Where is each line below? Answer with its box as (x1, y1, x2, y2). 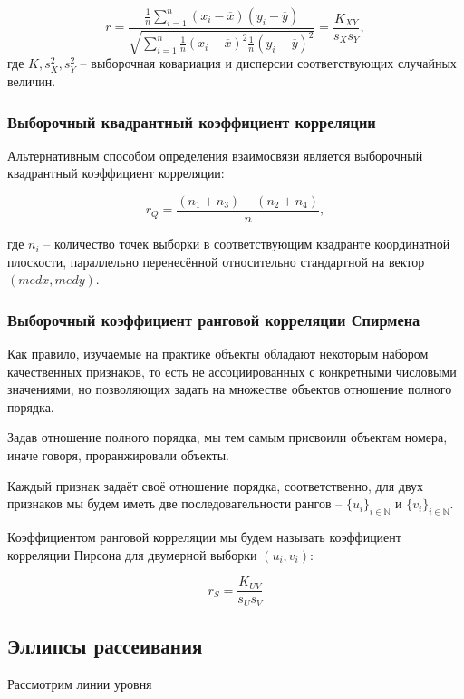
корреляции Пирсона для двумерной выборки (7, 545, 257, 564)
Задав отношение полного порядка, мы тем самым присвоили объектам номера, (7, 428, 448, 447)
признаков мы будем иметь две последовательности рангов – (7, 494, 343, 513)
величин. (7, 72, 56, 91)
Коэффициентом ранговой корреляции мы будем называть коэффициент (7, 527, 401, 546)
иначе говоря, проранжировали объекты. (7, 446, 229, 465)
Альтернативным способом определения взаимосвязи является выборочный (7, 145, 423, 164)
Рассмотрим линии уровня (7, 674, 152, 693)
